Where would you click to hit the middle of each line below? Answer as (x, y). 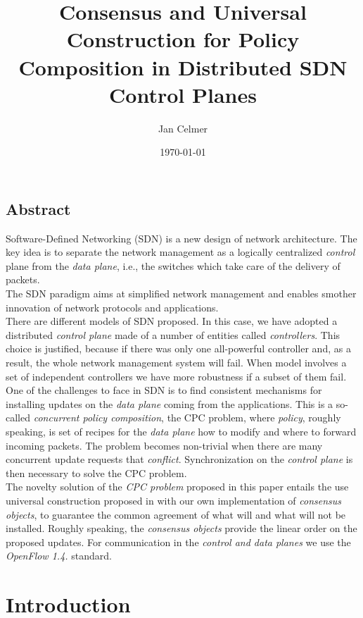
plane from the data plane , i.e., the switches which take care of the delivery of (173, 265)
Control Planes (183, 94)
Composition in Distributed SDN (183, 67)
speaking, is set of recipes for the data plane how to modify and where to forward (181, 431)
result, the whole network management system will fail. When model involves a (176, 363)
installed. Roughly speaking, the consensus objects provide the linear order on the (181, 528)
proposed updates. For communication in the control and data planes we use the (178, 542)
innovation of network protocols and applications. (112, 307)
